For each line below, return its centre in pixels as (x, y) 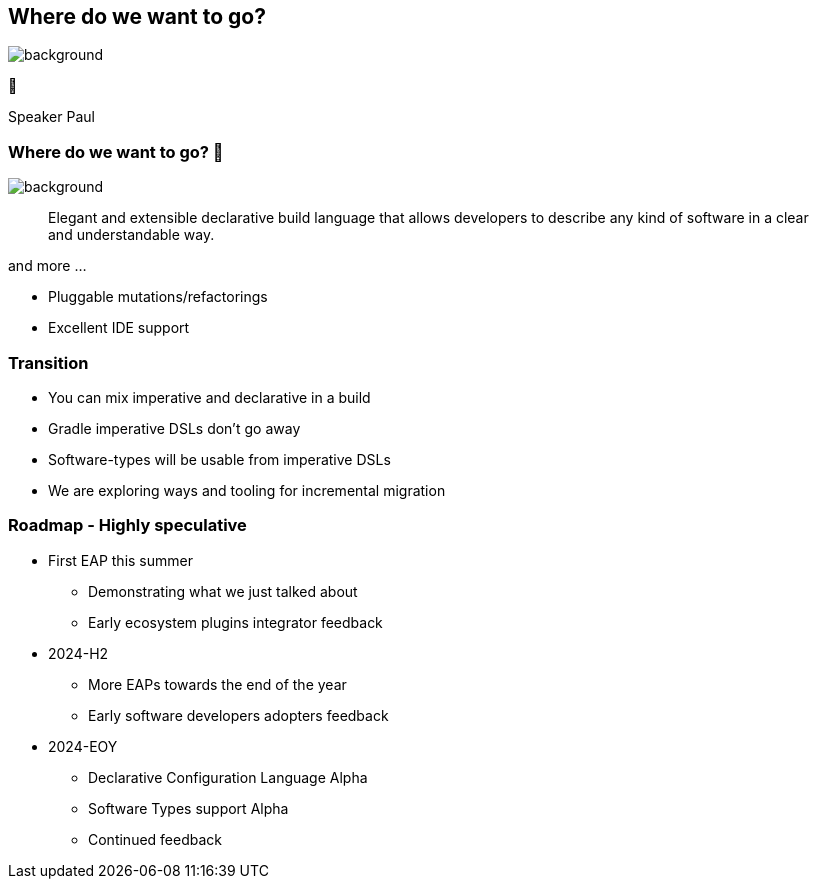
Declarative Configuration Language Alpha (228, 777)
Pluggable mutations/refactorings (158, 297)
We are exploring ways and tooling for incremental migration (247, 490)
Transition (48, 362)
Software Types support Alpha (188, 808)
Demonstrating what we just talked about (223, 591)
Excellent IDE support (119, 328)
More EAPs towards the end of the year (217, 684)
